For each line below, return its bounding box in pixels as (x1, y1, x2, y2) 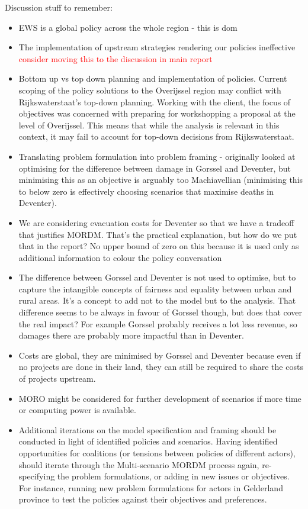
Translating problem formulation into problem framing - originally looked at (18, 150, 296, 162)
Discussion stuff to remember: (5, 1, 113, 13)
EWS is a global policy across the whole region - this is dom (18, 21, 238, 33)
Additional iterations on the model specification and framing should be (18, 423, 277, 436)
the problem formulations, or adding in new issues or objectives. (57, 470, 290, 482)
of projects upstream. (18, 372, 96, 385)
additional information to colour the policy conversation (18, 251, 222, 263)
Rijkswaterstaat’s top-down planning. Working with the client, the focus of (18, 95, 291, 108)
